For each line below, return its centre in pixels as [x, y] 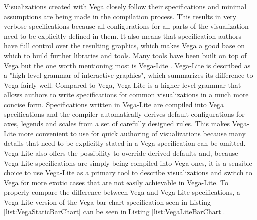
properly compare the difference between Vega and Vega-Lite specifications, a [122, 192]
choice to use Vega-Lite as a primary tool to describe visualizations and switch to [128, 172]
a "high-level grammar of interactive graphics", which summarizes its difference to [128, 75]
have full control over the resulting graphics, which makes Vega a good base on [125, 46]
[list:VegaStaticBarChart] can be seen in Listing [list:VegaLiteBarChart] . [115, 211]
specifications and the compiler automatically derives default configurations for [124, 114]
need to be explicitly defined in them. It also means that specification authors [123, 36]
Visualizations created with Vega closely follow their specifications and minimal [125, 6]
